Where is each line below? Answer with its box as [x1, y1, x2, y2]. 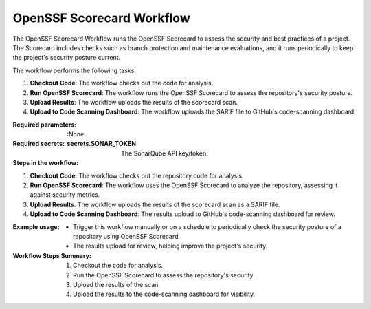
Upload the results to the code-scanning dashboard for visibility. [73, 290, 256, 299]
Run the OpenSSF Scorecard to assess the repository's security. [73, 270, 256, 279]
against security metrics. [30, 191, 100, 199]
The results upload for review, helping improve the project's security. [73, 242, 268, 251]
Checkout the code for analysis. [73, 262, 164, 270]
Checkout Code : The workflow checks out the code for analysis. [30, 79, 214, 87]
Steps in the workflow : [12, 159, 79, 167]
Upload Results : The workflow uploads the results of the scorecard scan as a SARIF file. [30, 200, 280, 209]
